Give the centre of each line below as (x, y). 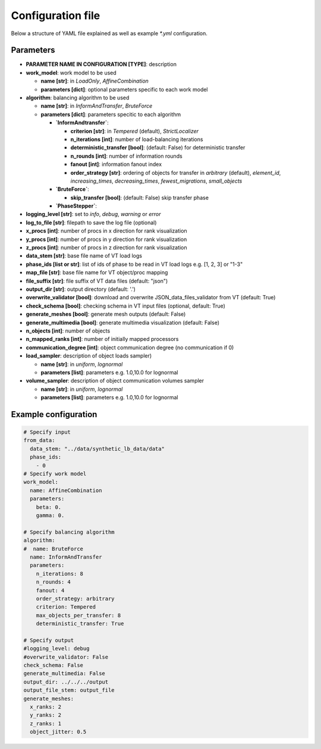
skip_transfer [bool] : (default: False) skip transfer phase (140, 198)
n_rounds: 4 (53, 582)
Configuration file (56, 15)
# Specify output (49, 640)
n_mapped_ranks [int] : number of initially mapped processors (102, 339)
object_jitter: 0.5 (58, 732)
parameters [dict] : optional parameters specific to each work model (124, 89)
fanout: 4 (50, 590)
